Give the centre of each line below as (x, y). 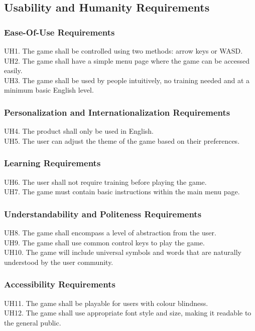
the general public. (33, 322)
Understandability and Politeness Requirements (103, 214)
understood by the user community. (59, 262)
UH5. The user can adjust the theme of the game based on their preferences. (122, 140)
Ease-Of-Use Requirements (59, 32)
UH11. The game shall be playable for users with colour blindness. (106, 303)
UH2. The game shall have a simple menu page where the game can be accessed (127, 60)
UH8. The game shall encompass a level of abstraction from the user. (110, 232)
